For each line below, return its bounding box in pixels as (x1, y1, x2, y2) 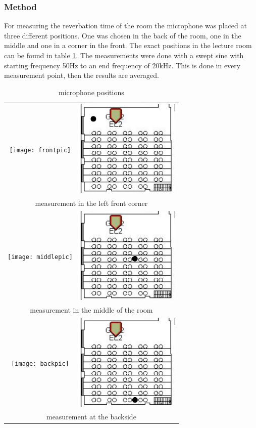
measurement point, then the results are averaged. (4, 70, 159, 80)
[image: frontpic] (9, 147, 71, 154)
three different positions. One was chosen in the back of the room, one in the (4, 30, 241, 40)
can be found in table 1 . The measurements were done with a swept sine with (4, 50, 244, 60)
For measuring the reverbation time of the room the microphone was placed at (4, 20, 247, 31)
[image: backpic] (11, 360, 69, 368)
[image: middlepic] (8, 253, 73, 261)
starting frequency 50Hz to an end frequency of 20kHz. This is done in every (4, 60, 241, 70)
